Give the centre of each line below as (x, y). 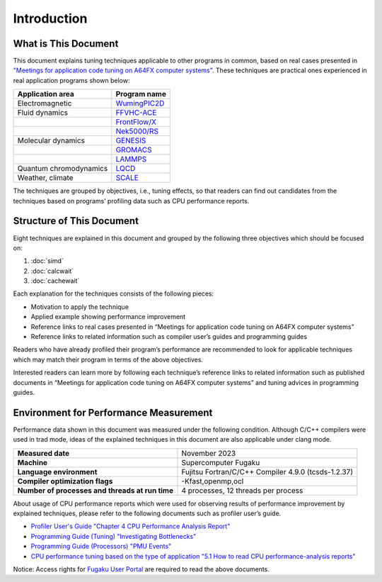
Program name (141, 94)
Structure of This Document (76, 221)
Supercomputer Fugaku (221, 462)
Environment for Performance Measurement (113, 412)
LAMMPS (131, 160)
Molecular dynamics (51, 140)
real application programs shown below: (71, 80)
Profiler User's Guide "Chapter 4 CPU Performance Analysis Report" (131, 526)
